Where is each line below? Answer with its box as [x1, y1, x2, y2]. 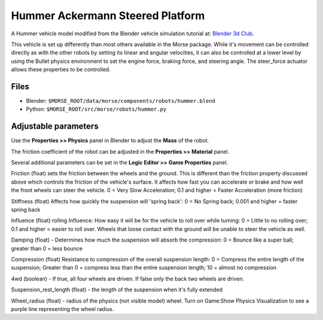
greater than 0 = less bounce [11, 245, 83, 252]
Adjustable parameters [11, 121, 99, 132]
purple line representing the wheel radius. [11, 305, 114, 312]
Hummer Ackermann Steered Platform [11, 9, 205, 22]
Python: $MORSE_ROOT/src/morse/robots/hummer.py [26, 105, 167, 113]
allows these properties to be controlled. [11, 66, 111, 73]
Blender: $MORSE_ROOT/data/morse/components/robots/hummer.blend [26, 97, 215, 105]
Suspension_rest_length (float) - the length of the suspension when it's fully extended [11, 286, 223, 293]
